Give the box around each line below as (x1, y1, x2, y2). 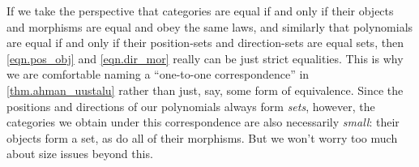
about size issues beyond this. (6, 145, 153, 162)
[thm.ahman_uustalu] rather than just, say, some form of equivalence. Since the (6, 81, 404, 98)
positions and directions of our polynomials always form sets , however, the (6, 97, 375, 114)
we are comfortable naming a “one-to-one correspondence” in (6, 66, 310, 83)
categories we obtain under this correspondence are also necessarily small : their (6, 113, 400, 131)
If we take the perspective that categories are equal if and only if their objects (6, 2, 394, 19)
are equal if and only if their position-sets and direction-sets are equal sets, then (6, 34, 404, 51)
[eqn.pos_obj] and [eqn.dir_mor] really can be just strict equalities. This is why (6, 49, 404, 66)
